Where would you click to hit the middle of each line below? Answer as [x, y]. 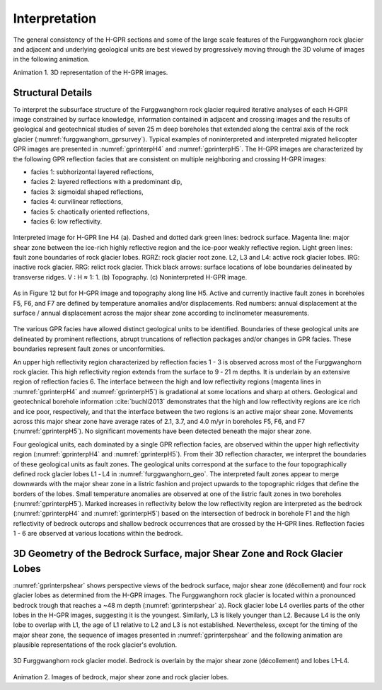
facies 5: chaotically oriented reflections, [90, 212]
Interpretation [55, 18]
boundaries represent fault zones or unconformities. [89, 349]
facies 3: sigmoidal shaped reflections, [87, 192]
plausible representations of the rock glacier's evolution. [95, 645]
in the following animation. [51, 59]
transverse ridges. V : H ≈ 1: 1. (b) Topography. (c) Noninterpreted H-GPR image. [130, 277]
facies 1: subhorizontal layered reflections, [92, 172]
